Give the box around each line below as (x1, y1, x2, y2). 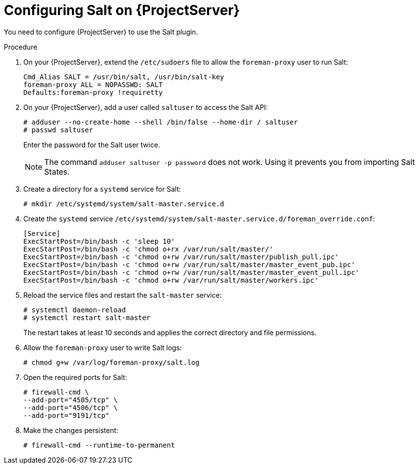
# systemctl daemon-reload (23, 306, 126, 314)
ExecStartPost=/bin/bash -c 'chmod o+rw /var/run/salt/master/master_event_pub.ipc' (23, 260, 355, 269)
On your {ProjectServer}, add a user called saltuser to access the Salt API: (23, 103, 268, 111)
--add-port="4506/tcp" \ (23, 403, 118, 412)
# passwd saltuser (23, 126, 93, 134)
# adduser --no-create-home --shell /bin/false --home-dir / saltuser (23, 118, 298, 126)
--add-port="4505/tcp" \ (23, 396, 118, 404)
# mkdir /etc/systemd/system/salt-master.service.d (23, 199, 225, 208)
